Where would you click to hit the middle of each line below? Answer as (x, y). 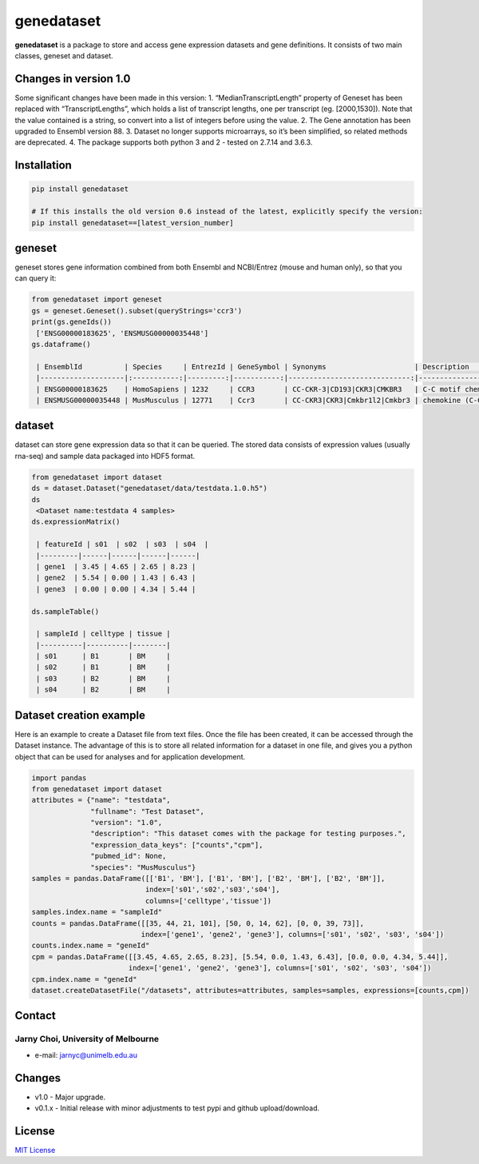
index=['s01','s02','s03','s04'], (212, 890)
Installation (43, 165)
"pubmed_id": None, (129, 856)
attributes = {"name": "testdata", (101, 800)
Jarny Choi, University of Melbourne (87, 1039)
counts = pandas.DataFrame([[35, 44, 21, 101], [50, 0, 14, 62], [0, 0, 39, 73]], (198, 923)
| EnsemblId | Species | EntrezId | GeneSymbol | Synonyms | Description (253, 367)
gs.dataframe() (61, 345)
